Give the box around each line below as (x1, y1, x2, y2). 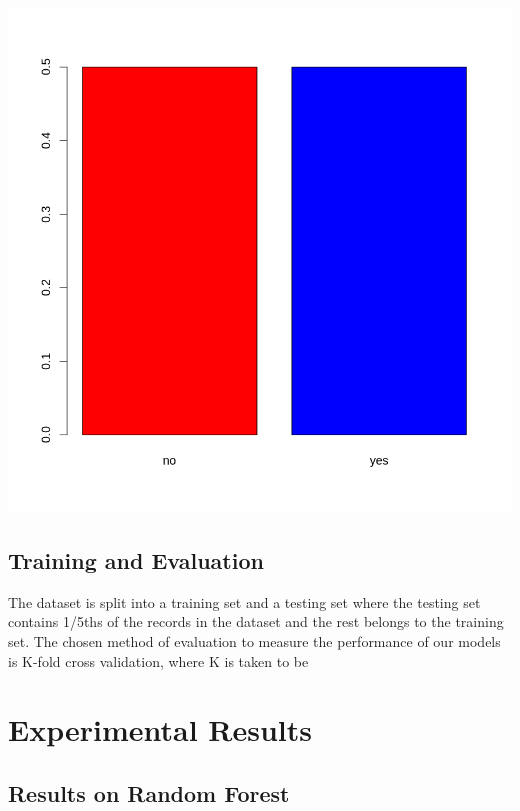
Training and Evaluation (8, 544, 264, 575)
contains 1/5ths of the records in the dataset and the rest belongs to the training (8, 611, 504, 632)
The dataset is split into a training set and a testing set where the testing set (8, 591, 481, 612)
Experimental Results (8, 709, 312, 750)
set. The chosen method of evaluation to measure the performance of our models (8, 630, 501, 651)
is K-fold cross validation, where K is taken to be (8, 650, 309, 671)
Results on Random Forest (8, 777, 290, 808)
